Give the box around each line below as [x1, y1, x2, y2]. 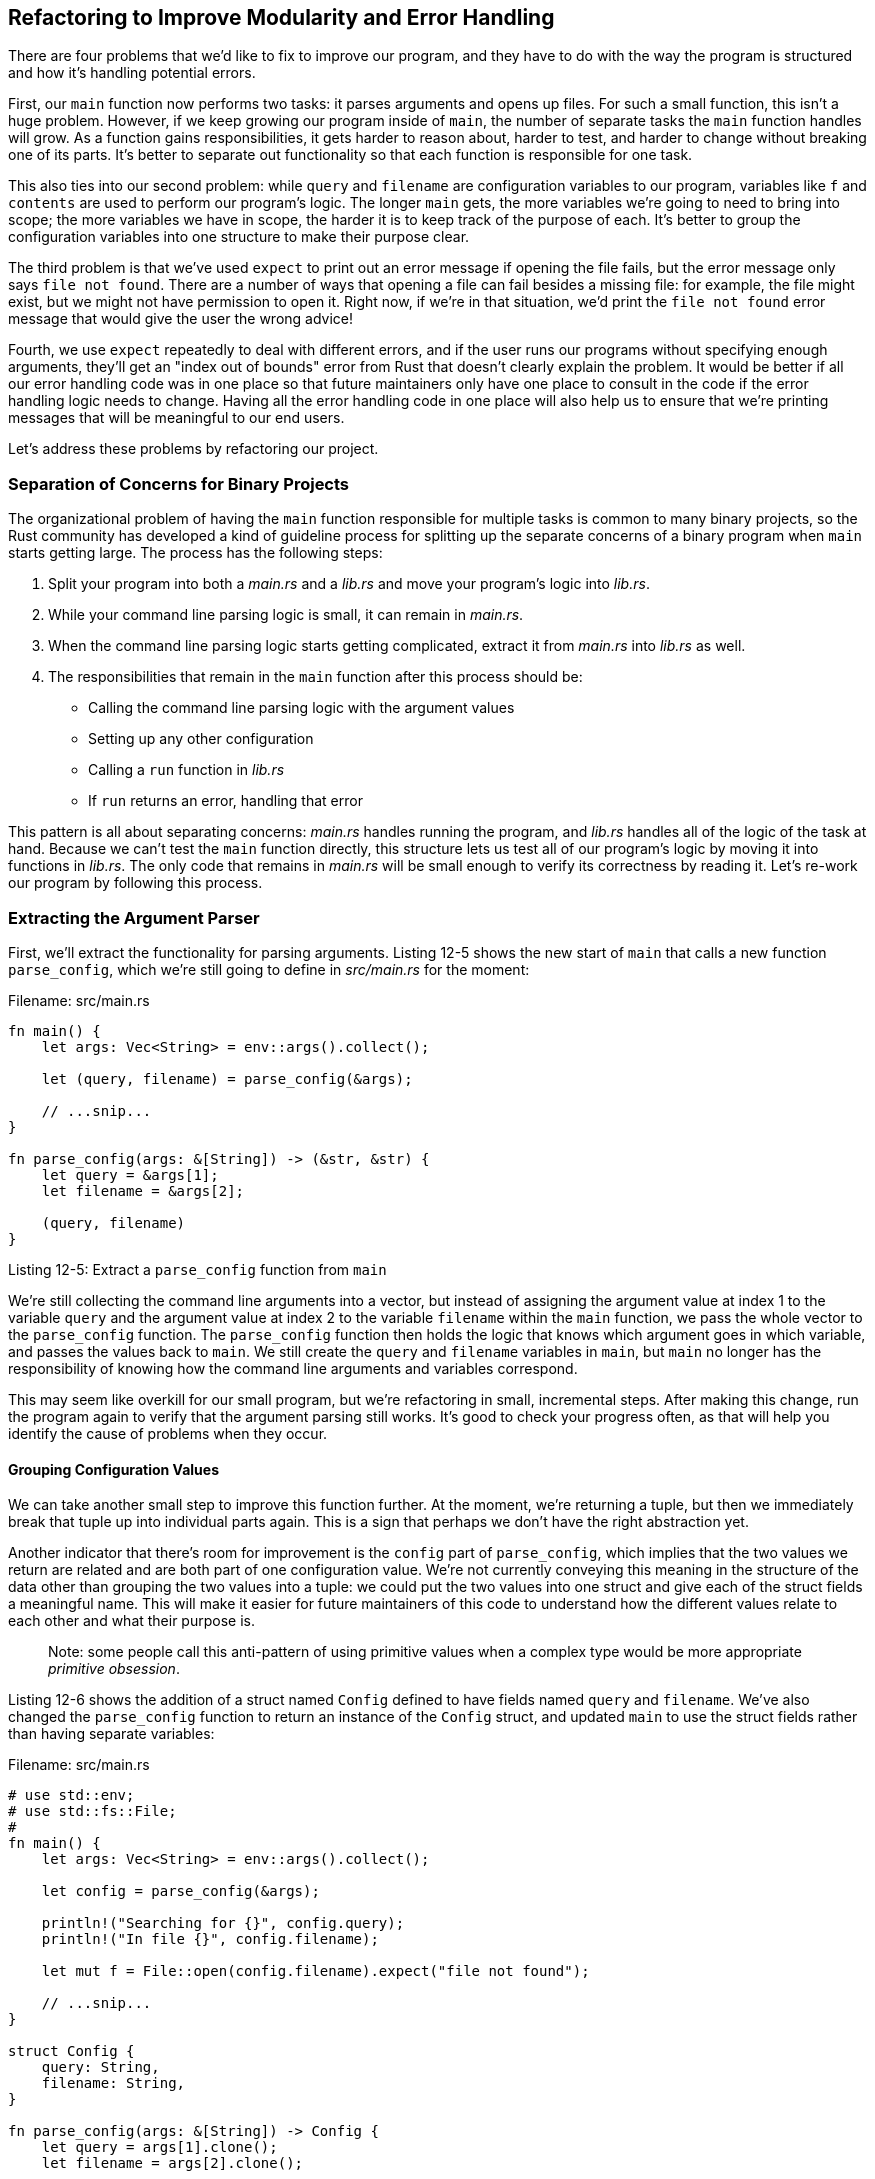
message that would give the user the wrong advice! [8, 310, 354, 328]
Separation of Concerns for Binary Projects [8, 473, 350, 494]
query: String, [41, 2059, 160, 2076]
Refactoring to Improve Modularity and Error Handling [8, 5, 555, 30]
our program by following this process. [8, 874, 263, 892]
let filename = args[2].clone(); [41, 2155, 304, 2172]
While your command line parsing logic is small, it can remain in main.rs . [48, 606, 524, 624]
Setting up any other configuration [88, 730, 314, 748]
